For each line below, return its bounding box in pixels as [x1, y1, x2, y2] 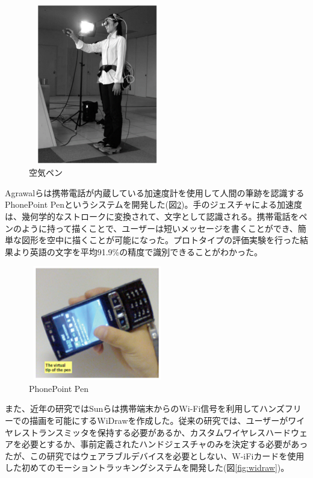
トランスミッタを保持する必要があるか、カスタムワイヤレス [29, 426, 266, 438]
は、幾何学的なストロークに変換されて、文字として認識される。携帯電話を [5, 210, 299, 222]
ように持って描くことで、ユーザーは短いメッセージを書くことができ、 [21, 222, 298, 234]
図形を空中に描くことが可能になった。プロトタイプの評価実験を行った [21, 234, 300, 246]
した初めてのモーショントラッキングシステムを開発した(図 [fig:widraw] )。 [5, 461, 290, 474]
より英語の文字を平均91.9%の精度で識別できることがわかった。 [13, 245, 262, 258]
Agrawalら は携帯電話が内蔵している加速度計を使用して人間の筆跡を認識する [5, 186, 305, 199]
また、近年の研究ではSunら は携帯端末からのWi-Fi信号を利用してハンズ [5, 402, 285, 415]
